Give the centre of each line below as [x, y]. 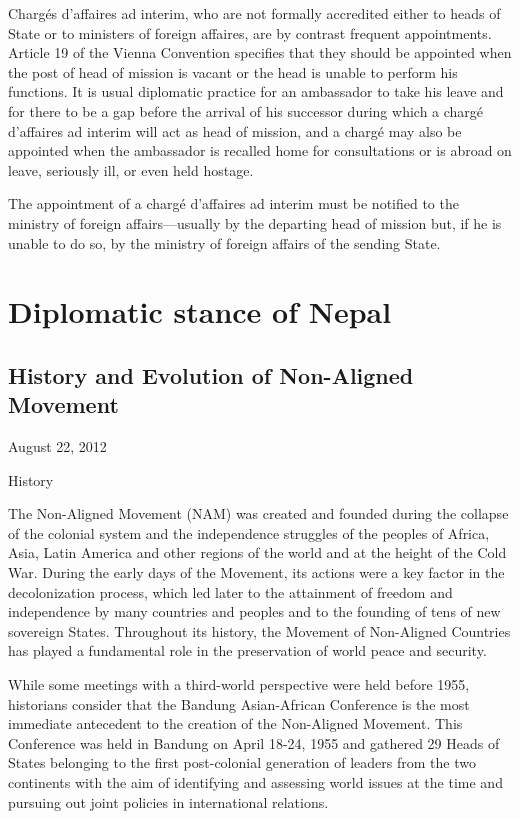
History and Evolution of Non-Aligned [211, 374]
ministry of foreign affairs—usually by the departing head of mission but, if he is [255, 222]
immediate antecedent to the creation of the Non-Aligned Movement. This [235, 723]
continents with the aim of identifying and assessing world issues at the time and [255, 782]
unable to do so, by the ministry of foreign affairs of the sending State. [224, 242]
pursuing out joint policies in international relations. [168, 801]
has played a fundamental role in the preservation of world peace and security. [247, 650]
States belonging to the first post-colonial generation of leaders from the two [242, 762]
